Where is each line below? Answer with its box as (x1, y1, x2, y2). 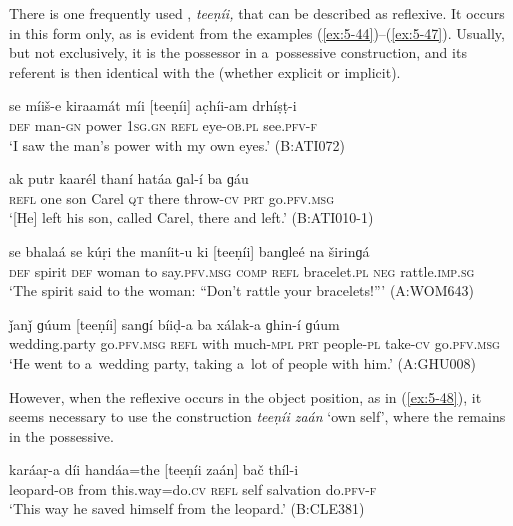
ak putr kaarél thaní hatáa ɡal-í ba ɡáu (9, 168, 249, 189)
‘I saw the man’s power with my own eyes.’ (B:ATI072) (9, 134, 346, 155)
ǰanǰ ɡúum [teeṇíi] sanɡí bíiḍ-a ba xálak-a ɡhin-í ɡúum (9, 313, 340, 334)
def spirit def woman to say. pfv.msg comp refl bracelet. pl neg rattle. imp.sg (9, 260, 475, 281)
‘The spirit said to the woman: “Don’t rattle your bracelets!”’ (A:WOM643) (9, 280, 474, 301)
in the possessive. (9, 425, 114, 446)
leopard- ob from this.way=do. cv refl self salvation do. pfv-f (9, 478, 377, 499)
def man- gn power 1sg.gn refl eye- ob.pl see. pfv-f (9, 114, 318, 135)
